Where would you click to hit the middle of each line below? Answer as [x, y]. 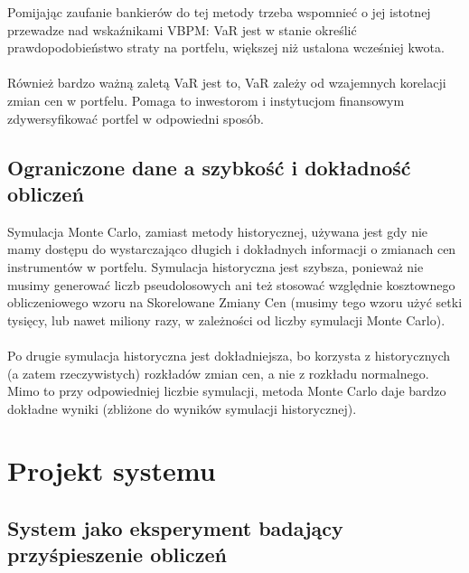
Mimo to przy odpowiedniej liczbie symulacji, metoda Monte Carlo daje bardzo [227, 391]
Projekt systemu [112, 470]
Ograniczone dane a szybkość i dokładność [209, 167]
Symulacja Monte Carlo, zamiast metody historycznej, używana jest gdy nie [218, 231]
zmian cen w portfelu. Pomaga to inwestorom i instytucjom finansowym [206, 100]
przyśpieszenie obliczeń [117, 554]
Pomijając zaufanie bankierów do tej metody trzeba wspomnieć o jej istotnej [219, 12]
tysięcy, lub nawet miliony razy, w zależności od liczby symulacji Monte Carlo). [226, 319]
